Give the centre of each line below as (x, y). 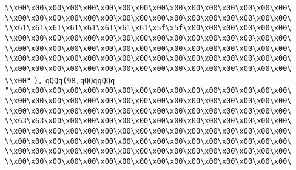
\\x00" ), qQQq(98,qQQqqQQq (60, 80)
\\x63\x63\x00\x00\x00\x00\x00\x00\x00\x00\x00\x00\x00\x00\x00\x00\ (148, 121)
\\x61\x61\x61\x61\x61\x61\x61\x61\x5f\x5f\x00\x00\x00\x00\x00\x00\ (148, 28)
